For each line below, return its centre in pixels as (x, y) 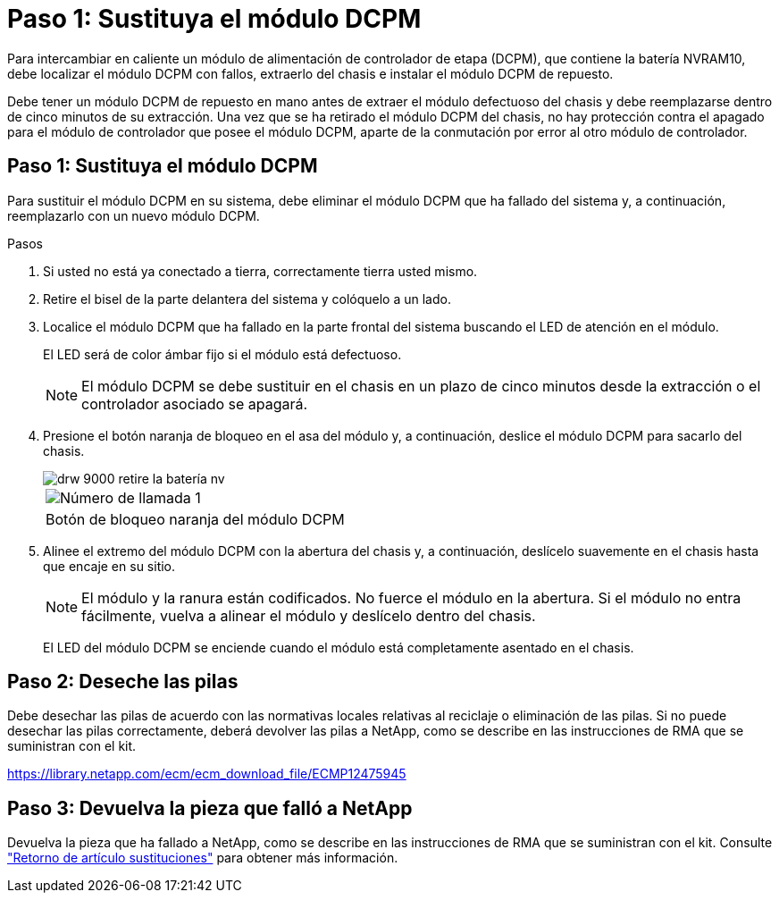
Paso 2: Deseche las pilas (123, 682)
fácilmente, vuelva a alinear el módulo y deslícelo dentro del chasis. (309, 615)
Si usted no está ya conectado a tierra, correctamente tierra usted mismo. (260, 271)
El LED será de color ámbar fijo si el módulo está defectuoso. (222, 354)
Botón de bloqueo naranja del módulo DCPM (195, 519)
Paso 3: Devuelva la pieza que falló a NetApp (210, 808)
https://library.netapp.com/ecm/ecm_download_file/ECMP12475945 (207, 774)
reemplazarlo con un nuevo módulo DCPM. (134, 215)
